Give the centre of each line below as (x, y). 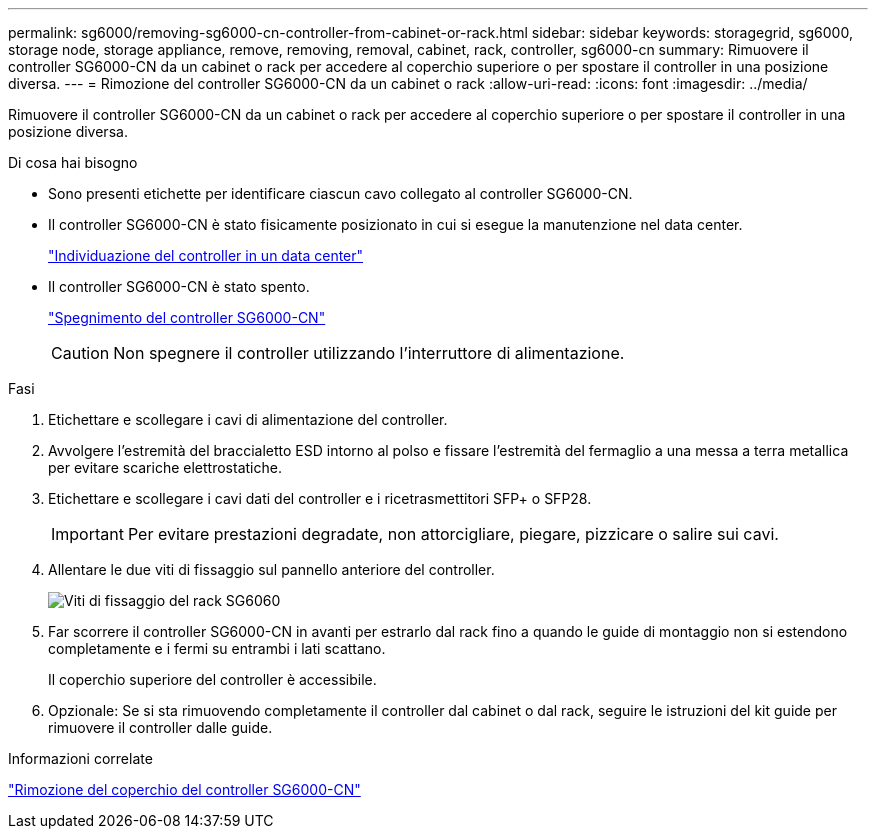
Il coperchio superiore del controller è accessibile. (212, 679)
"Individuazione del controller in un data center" (206, 255)
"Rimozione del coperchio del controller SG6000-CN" (184, 789)
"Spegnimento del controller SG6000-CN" (187, 317)
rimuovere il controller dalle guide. (160, 727)
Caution (80, 353)
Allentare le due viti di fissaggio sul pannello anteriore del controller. (271, 569)
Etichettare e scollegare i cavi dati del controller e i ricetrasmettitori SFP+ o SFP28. (320, 498)
